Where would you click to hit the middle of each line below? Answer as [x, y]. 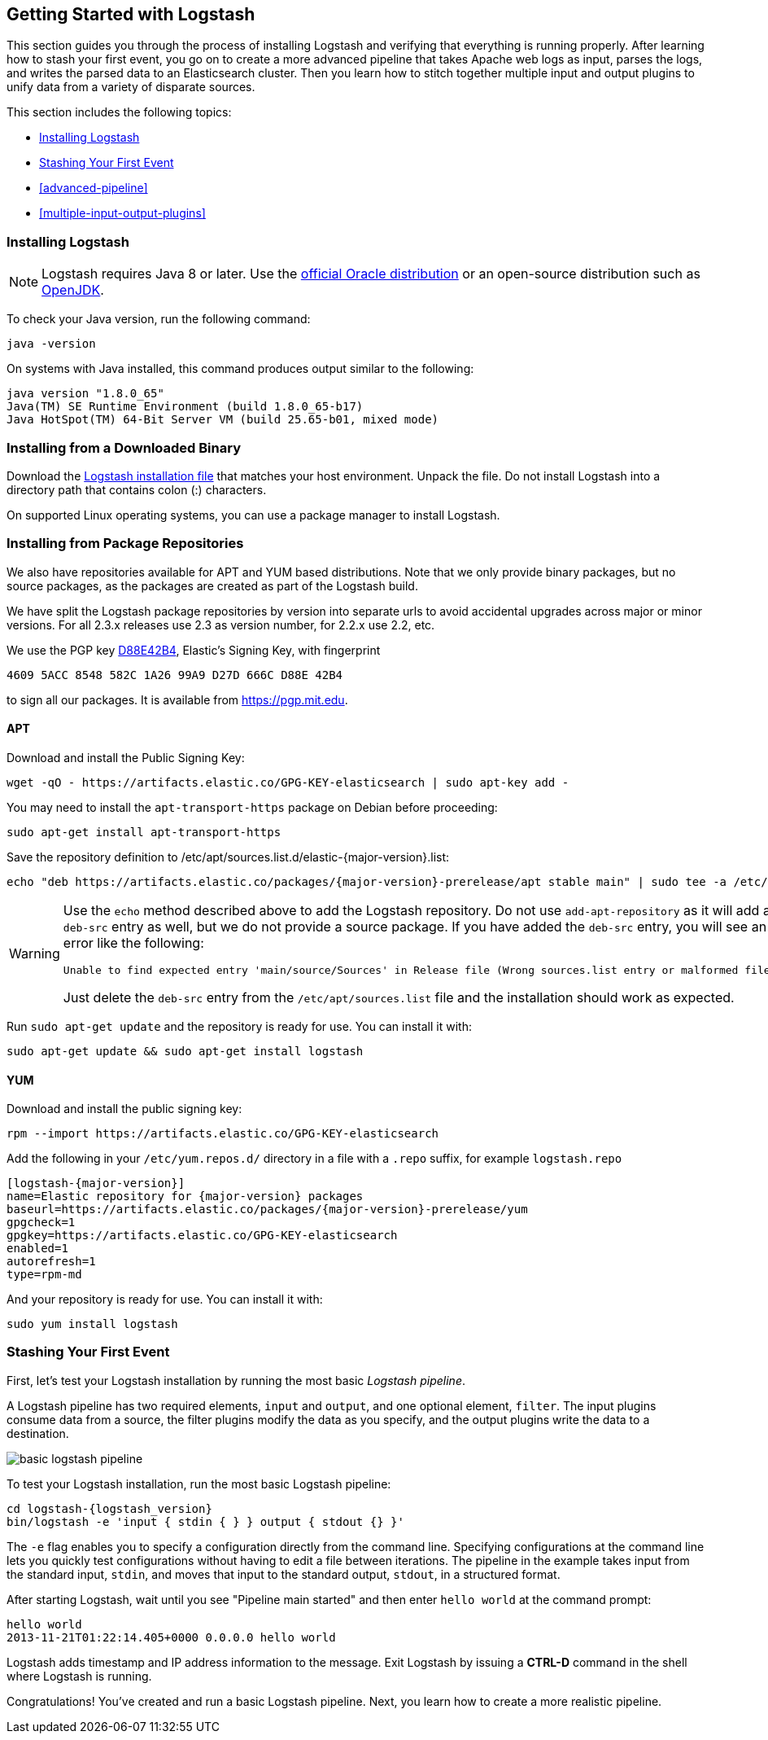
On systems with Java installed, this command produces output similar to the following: [240, 369]
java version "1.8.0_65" [85, 394]
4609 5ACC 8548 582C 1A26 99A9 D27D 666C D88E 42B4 [175, 675]
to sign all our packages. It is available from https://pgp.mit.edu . [177, 699]
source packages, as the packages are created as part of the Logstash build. [212, 585]
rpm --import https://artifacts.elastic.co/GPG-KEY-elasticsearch [223, 1134]
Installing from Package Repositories [125, 543]
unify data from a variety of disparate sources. [131, 87]
